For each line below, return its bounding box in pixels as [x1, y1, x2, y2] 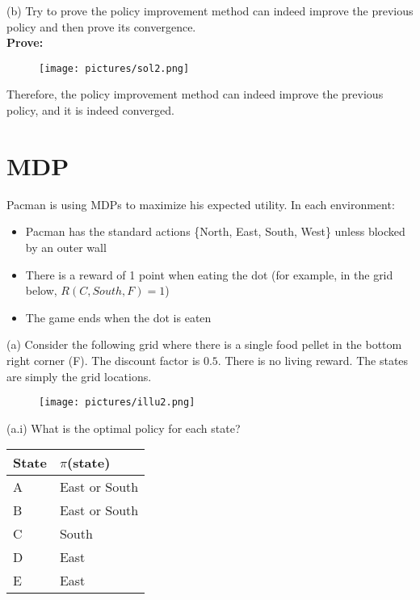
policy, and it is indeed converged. [6, 102, 174, 119]
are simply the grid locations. [6, 367, 152, 384]
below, [25, 282, 57, 299]
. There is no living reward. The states [217, 351, 409, 368]
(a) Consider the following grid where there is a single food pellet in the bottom [6, 336, 402, 353]
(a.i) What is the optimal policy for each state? [6, 419, 241, 436]
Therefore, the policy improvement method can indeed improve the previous [6, 86, 384, 103]
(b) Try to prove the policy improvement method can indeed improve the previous [6, 2, 414, 19]
